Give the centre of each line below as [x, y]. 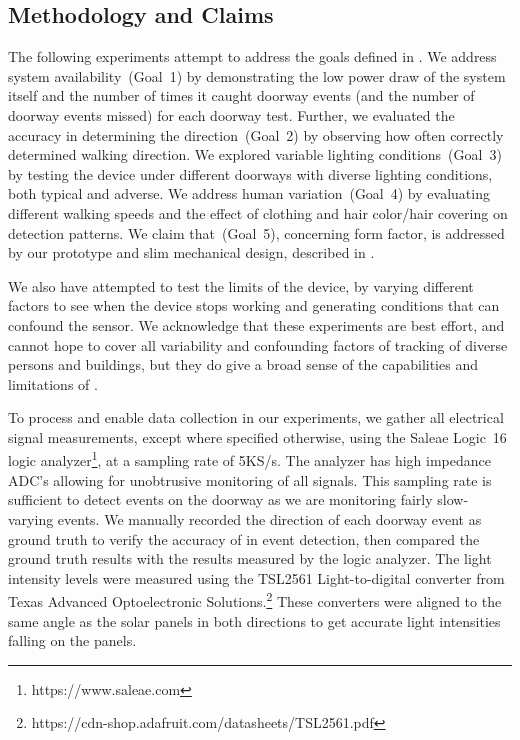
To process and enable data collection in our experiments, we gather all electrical [256, 417]
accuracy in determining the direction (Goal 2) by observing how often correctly [256, 134]
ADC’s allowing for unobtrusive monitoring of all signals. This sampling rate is [250, 479]
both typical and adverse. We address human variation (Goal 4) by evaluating [249, 193]
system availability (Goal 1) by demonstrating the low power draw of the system [257, 75]
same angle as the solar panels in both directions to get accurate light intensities [254, 620]
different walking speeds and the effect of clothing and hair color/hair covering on [258, 212]
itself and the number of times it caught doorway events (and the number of [241, 95]
